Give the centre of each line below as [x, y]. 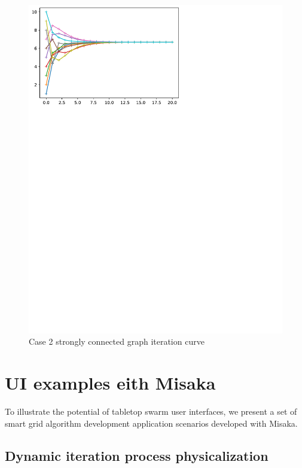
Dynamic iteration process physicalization [137, 455]
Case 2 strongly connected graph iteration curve [117, 341]
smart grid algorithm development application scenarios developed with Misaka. [151, 423]
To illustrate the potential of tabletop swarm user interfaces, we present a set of [151, 411]
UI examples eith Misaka [110, 383]
